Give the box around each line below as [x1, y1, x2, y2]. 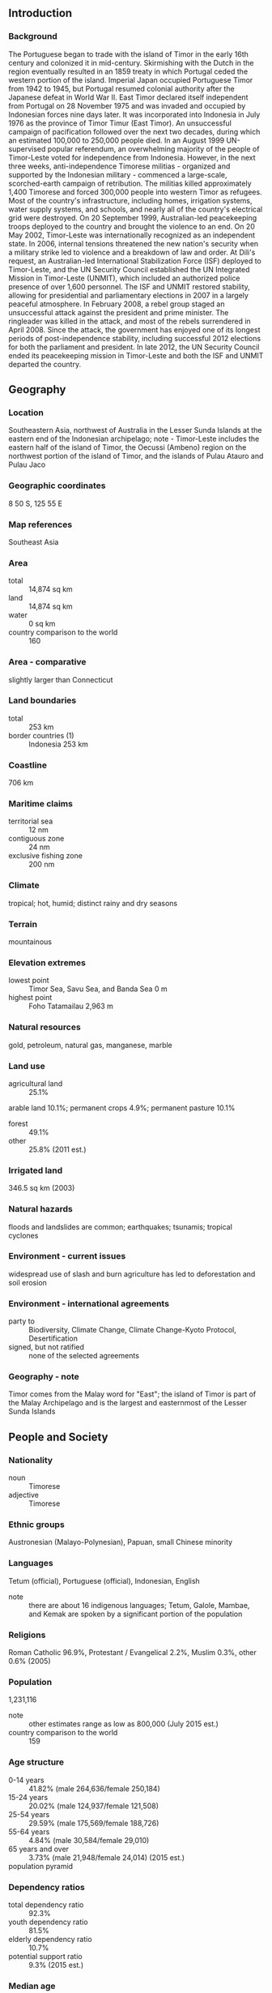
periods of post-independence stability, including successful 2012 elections [8, 333, 261, 343]
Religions [8, 1629, 46, 1640]
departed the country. [8, 359, 82, 369]
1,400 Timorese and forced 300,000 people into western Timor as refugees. [8, 186, 262, 197]
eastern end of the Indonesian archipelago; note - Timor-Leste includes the [8, 434, 260, 444]
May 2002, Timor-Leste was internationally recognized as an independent [8, 230, 256, 240]
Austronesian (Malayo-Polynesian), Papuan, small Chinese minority [8, 1538, 233, 1547]
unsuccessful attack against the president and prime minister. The [8, 307, 229, 317]
